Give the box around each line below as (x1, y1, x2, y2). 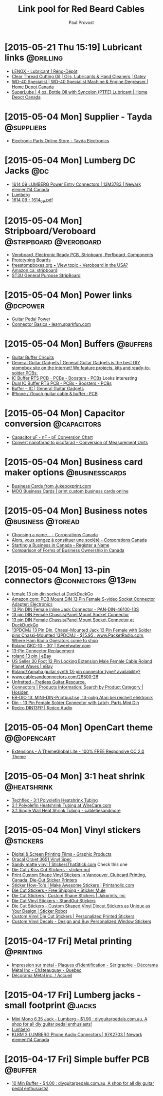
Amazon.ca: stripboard (11, 267, 58, 274)
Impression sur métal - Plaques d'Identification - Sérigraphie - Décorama (11, 962, 158, 968)
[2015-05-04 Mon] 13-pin (4, 565, 110, 576)
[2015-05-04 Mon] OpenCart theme (4, 722, 153, 733)
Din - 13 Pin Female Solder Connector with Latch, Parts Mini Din (11, 700, 139, 705)
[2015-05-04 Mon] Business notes (4, 506, 148, 516)
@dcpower (4, 300, 45, 311)
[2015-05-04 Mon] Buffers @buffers (4, 338, 153, 350)
